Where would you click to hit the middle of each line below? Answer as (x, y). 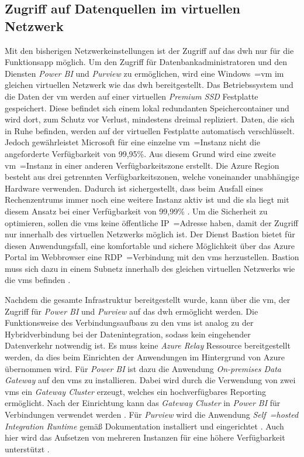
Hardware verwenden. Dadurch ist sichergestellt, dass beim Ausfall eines (134, 188)
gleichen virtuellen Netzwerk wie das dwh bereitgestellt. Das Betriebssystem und (149, 85)
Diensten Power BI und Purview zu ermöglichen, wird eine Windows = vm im (144, 73)
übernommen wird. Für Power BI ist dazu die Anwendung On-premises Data (143, 368)
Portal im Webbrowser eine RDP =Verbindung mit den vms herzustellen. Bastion (152, 257)
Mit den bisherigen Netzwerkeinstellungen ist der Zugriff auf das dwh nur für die (149, 50)
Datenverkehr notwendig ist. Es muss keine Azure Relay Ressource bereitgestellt (148, 345)
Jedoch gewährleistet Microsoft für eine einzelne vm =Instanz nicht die (132, 142)
